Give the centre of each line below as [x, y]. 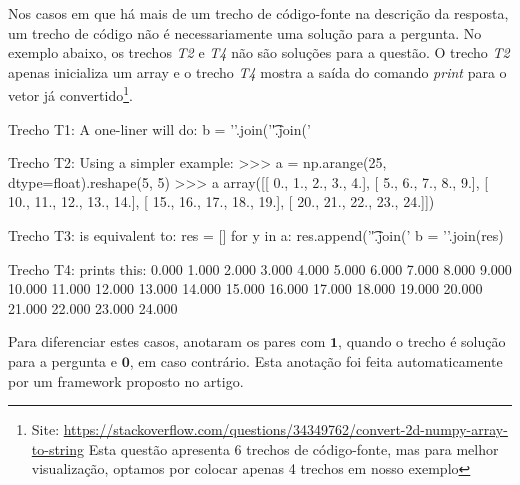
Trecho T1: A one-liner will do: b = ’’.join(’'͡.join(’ [159, 128]
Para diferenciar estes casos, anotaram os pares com [167, 341]
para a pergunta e [62, 360]
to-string [58, 448]
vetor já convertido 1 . [70, 94]
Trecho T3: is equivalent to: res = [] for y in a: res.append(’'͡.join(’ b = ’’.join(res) [256, 235]
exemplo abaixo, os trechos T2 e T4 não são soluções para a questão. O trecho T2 [259, 52]
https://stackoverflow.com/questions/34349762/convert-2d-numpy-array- [285, 429]
